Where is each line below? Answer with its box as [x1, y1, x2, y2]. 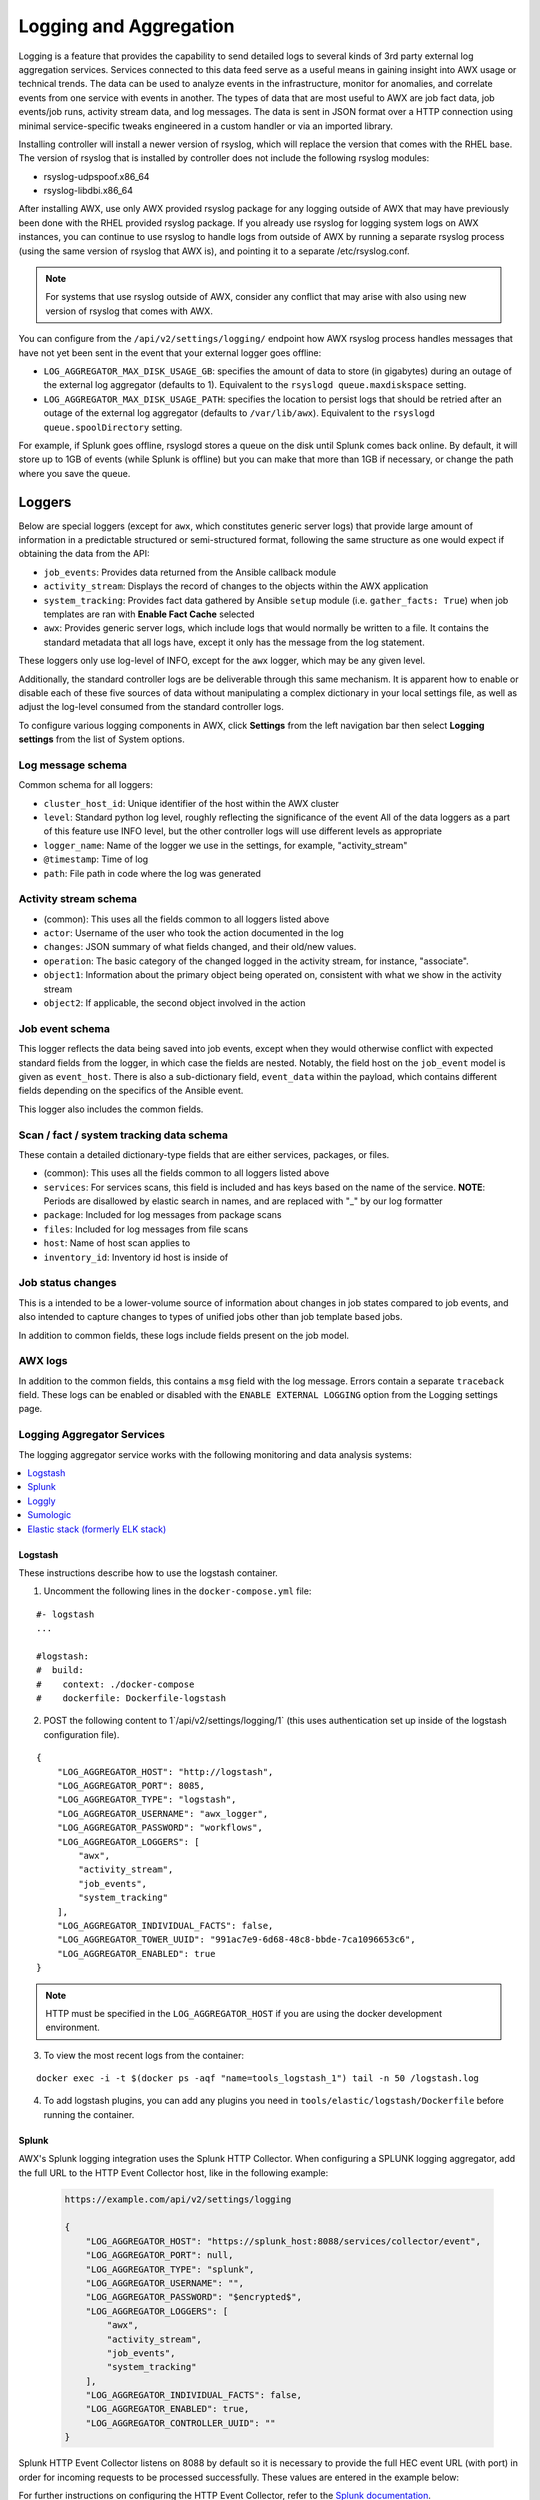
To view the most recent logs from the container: [43, 2049, 245, 2061]
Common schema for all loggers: [18, 779, 154, 791]
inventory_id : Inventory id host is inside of [43, 1251, 229, 1263]
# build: [36, 1665, 84, 1676]
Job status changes [18, 1276, 117, 1290]
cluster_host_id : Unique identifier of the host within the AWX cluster [43, 797, 340, 809]
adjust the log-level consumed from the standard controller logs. [18, 701, 284, 713]
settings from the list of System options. [18, 733, 185, 745]
